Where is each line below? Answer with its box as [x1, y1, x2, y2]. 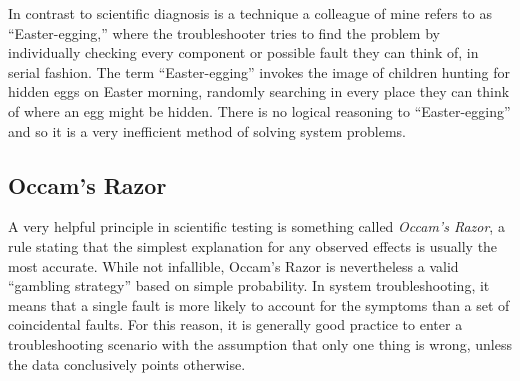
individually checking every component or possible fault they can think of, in [8, 42, 479, 63]
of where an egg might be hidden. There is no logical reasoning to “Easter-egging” [8, 100, 511, 121]
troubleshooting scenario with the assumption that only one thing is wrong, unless [8, 333, 512, 354]
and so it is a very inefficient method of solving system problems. [8, 120, 406, 141]
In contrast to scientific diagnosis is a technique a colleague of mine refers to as [8, 3, 492, 23]
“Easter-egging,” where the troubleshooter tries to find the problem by [8, 22, 440, 43]
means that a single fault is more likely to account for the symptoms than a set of [8, 294, 510, 315]
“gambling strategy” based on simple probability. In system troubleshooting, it [8, 275, 490, 296]
